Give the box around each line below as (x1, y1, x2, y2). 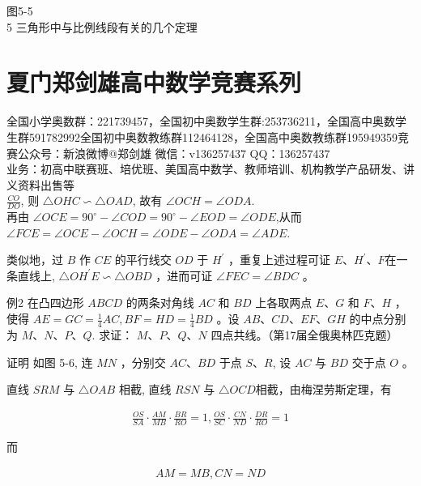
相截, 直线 (118, 381, 172, 398)
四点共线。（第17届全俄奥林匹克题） (210, 326, 398, 343)
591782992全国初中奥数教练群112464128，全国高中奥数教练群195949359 (28, 128, 398, 145)
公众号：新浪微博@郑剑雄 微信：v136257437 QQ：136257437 (17, 144, 330, 161)
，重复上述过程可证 (228, 251, 331, 268)
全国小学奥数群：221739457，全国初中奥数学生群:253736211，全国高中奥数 (6, 113, 395, 130)
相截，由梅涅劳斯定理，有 (255, 381, 392, 398)
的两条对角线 (125, 294, 194, 311)
